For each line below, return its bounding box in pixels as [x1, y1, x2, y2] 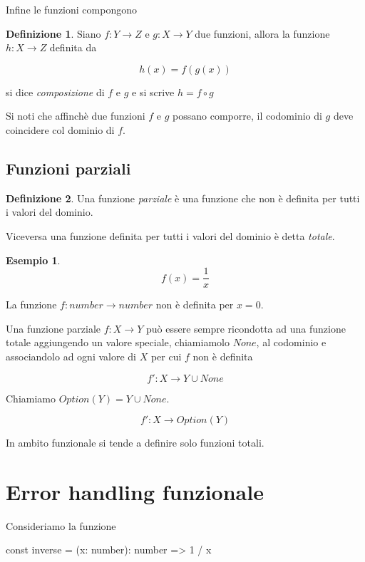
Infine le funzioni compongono [6, 2, 137, 16]
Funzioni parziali [6, 157, 131, 179]
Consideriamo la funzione [6, 518, 116, 533]
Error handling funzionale [6, 477, 264, 506]
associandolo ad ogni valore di [6, 348, 136, 363]
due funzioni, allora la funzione [195, 26, 330, 41]
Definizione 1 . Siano [6, 26, 101, 41]
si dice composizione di [6, 84, 105, 99]
